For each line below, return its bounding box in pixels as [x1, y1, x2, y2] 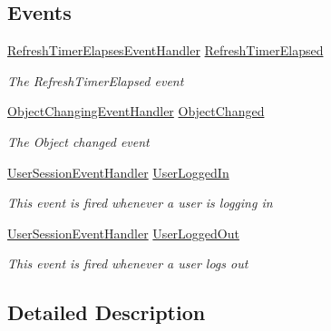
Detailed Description [7, 298, 206, 326]
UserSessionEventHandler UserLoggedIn [7, 162, 229, 181]
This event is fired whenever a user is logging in [7, 193, 273, 212]
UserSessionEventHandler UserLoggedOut [7, 223, 239, 242]
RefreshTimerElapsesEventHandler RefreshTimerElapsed [7, 41, 324, 60]
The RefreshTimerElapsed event [7, 71, 184, 90]
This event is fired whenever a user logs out [7, 254, 248, 273]
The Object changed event [7, 131, 150, 151]
